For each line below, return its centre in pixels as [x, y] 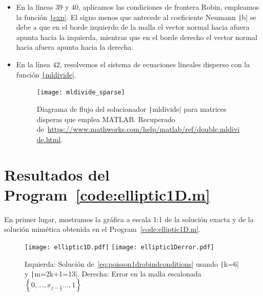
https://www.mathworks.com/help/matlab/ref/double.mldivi [144, 129]
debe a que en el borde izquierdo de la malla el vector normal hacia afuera [133, 27]
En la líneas [35, 7]
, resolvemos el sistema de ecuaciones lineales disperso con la [155, 64]
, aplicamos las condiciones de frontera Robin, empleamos [169, 7]
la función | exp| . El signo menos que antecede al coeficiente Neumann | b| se [136, 17]
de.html [49, 139]
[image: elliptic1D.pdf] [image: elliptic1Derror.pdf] [119, 247]
